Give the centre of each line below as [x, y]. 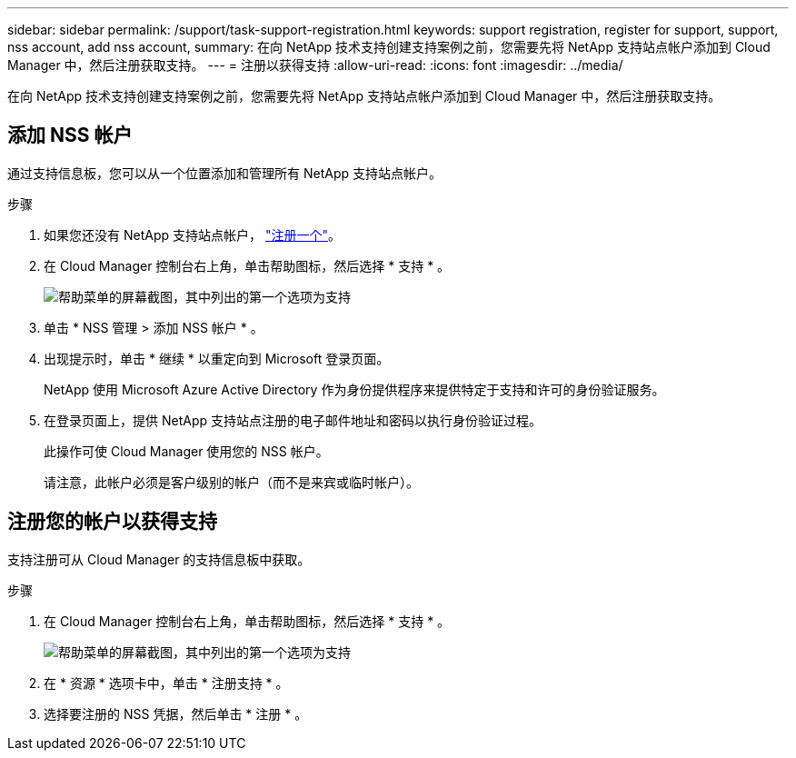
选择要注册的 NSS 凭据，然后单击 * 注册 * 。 [176, 713]
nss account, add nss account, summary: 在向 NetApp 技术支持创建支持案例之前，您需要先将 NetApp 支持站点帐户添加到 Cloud [389, 47]
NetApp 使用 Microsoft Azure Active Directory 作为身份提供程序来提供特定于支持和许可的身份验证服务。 [354, 389]
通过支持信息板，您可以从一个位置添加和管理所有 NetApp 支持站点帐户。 [224, 173]
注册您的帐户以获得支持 [112, 522]
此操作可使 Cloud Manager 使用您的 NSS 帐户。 [186, 451]
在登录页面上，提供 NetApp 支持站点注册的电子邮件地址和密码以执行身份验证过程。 [293, 420]
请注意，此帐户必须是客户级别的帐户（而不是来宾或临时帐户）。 [231, 482]
